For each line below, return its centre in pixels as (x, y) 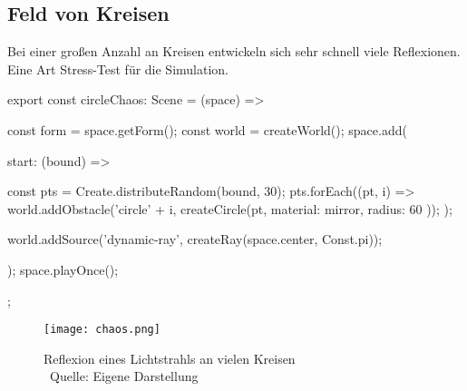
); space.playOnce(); (63, 269)
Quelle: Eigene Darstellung (124, 376)
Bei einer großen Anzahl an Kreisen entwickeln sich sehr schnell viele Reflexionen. (234, 51)
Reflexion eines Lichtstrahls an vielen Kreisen (170, 358)
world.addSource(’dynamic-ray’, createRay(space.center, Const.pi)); (195, 239)
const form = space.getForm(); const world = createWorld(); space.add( (207, 129)
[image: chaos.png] (102, 330)
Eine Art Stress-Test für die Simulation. (118, 68)
